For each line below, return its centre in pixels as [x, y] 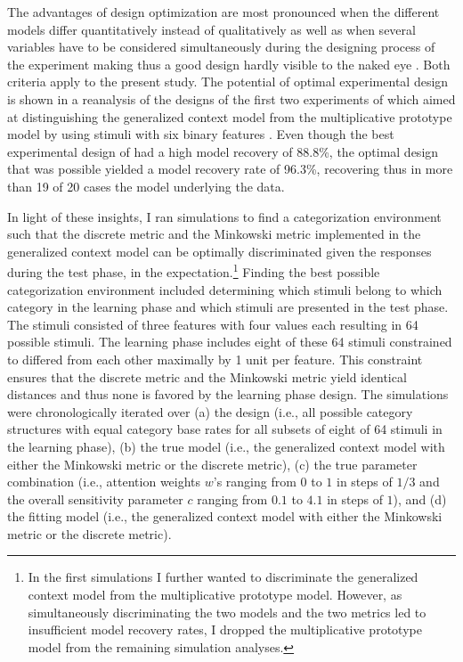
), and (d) [420, 499]
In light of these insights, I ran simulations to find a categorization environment [224, 216]
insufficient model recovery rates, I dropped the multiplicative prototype [225, 629]
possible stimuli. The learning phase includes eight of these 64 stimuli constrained [230, 342]
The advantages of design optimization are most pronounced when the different [223, 12]
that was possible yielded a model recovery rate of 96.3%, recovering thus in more [230, 169]
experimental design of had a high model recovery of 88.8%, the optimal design [223, 151]
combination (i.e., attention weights [104, 482]
